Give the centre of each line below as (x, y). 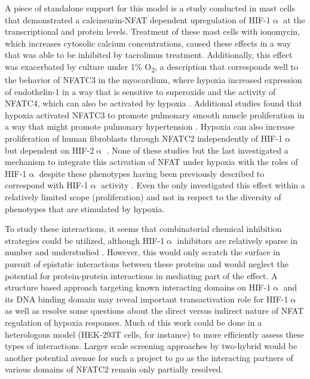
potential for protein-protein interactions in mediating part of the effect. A (141, 275)
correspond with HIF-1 (47, 185)
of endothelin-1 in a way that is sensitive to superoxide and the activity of (140, 91)
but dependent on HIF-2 (50, 150)
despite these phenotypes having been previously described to (152, 173)
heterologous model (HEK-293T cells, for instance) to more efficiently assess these (155, 334)
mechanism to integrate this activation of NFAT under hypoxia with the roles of (151, 162)
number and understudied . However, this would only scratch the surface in (142, 252)
